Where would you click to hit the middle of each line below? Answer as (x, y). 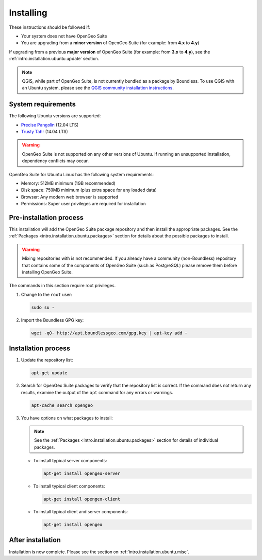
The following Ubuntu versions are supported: (55, 116)
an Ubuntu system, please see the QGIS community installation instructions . (98, 88)
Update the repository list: (47, 360)
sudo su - (43, 307)
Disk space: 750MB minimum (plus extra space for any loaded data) (89, 190)
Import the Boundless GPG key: (52, 320)
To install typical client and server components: (81, 512)
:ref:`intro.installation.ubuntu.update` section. (54, 59)
